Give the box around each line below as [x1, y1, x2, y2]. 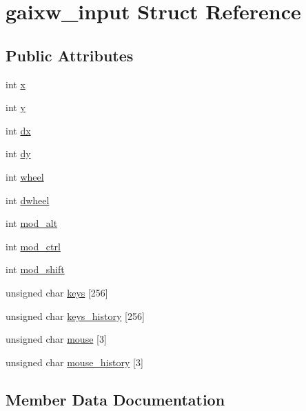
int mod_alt [6, 216, 58, 230]
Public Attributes [6, 44, 134, 66]
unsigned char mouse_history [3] [6, 354, 143, 369]
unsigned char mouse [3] [6, 332, 107, 346]
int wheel [6, 169, 44, 183]
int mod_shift [6, 262, 65, 277]
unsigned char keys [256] [6, 285, 108, 299]
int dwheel [6, 192, 50, 207]
